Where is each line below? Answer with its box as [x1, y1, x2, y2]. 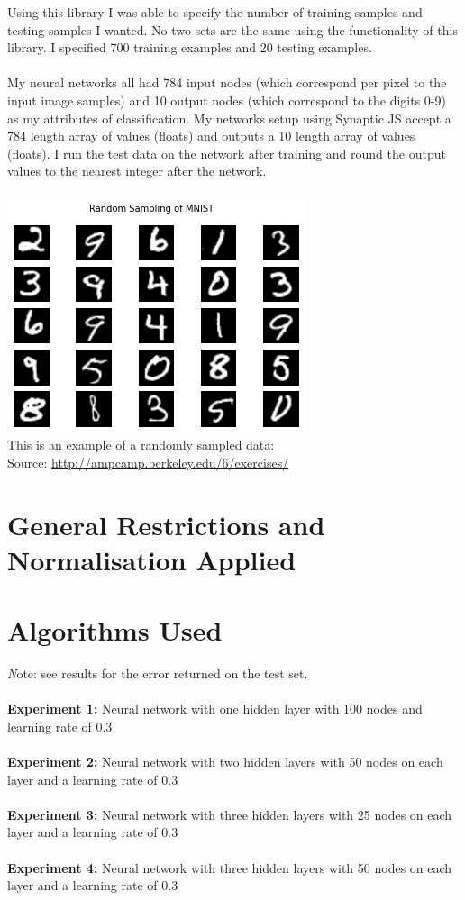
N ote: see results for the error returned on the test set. [7, 664, 308, 682]
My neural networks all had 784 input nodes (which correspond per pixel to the [7, 73, 447, 92]
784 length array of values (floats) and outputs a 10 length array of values [7, 126, 415, 145]
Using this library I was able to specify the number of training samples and [7, 3, 423, 21]
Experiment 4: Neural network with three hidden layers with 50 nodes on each [7, 858, 452, 877]
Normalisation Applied [7, 541, 296, 577]
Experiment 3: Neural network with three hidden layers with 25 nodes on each [7, 805, 452, 823]
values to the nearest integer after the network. [7, 161, 267, 180]
